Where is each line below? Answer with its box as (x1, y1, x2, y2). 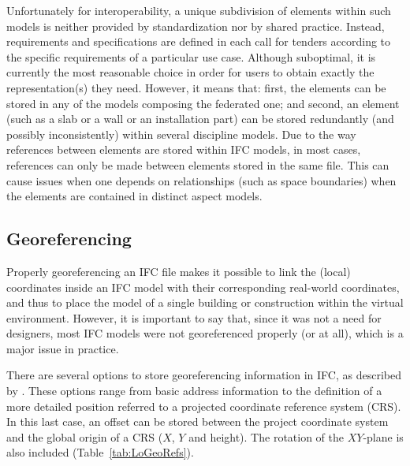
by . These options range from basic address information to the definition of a (6, 382, 382, 399)
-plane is (363, 428, 404, 445)
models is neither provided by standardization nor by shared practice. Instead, (6, 17, 385, 34)
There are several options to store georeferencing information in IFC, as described (6, 367, 401, 383)
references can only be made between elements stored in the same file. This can (6, 156, 389, 173)
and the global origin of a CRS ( (6, 428, 163, 445)
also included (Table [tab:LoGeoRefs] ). (6, 444, 194, 460)
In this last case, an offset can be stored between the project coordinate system (6, 413, 389, 430)
